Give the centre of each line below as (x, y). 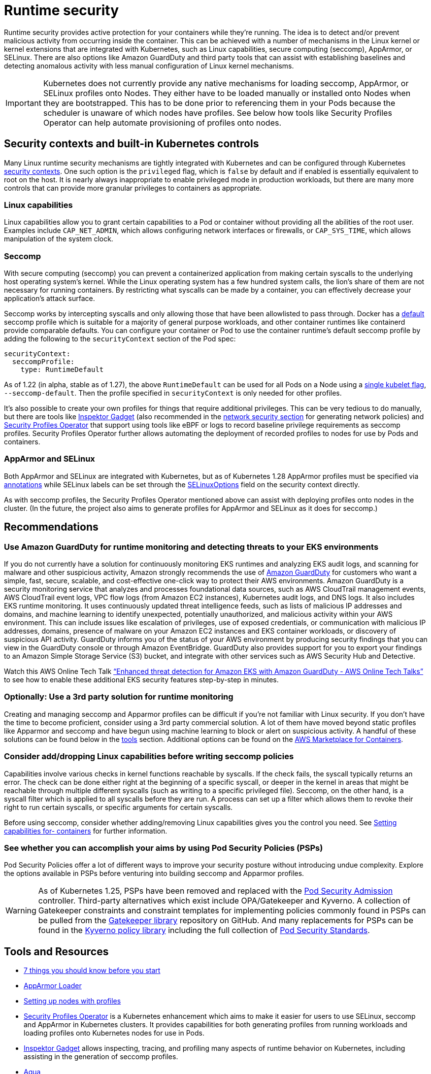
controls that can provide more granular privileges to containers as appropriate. (133, 188)
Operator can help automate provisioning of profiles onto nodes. (162, 122)
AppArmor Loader (53, 986)
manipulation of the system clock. (59, 239)
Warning (21, 911)
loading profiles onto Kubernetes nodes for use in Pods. (114, 1033)
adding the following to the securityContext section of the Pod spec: (120, 339)
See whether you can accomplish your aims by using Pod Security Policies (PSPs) (164, 848)
